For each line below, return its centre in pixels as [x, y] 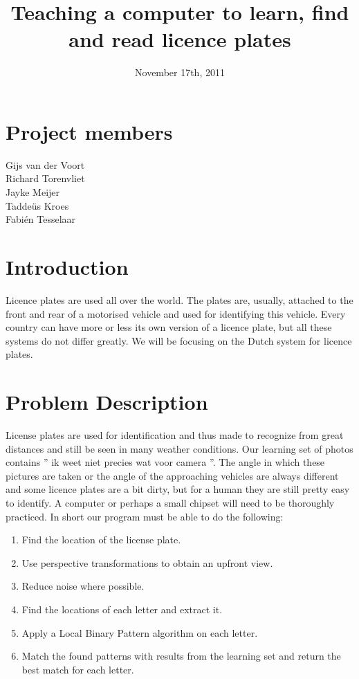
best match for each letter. [78, 669]
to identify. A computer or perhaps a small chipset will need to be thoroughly [170, 503]
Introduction [67, 266]
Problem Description [107, 402]
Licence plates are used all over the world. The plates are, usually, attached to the [179, 299]
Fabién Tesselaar [41, 219]
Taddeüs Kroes [37, 205]
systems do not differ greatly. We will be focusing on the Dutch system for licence [179, 340]
